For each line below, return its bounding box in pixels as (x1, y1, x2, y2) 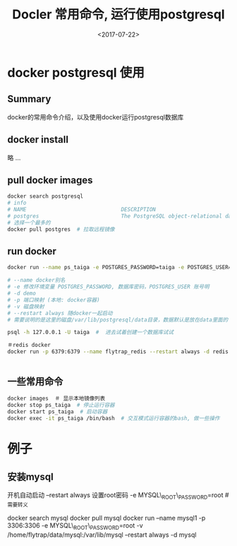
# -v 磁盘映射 (7, 303, 44, 310)
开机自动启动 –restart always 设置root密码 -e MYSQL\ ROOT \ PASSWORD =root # (7, 491, 229, 502)
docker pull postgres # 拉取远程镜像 (7, 225, 115, 233)
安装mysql (7, 470, 54, 482)
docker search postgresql (7, 193, 83, 200)
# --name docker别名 (7, 277, 66, 284)
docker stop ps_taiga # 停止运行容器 (7, 401, 115, 408)
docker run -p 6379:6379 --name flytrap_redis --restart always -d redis (7, 348, 229, 355)
